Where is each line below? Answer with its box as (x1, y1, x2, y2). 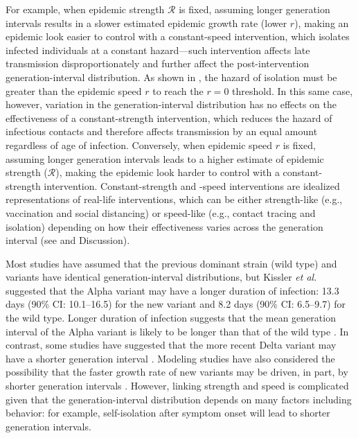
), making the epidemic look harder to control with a (55, 165, 280, 179)
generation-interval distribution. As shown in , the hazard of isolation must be (6, 69, 337, 84)
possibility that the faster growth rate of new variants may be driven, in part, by (6, 365, 348, 379)
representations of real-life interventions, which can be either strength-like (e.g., (6, 192, 343, 207)
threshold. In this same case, (232, 83, 353, 98)
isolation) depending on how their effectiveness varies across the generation (6, 219, 323, 234)
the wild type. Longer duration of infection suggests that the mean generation (6, 310, 336, 325)
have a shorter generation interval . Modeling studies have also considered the (6, 351, 335, 365)
